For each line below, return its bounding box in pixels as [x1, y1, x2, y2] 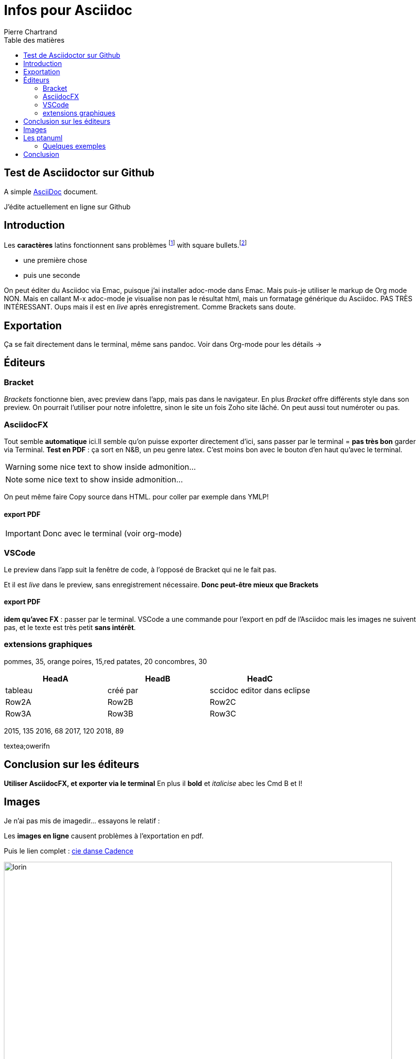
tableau [5, 685, 32, 695]
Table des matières [4, 35, 65, 44]
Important [5, 529, 41, 539]
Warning [5, 461, 36, 472]
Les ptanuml [23, 133, 63, 142]
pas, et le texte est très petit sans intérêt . [4, 623, 136, 632]
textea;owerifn [4, 741, 50, 750]
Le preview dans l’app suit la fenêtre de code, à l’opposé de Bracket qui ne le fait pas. [4, 565, 277, 574]
